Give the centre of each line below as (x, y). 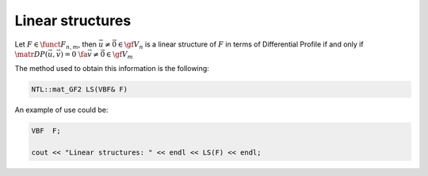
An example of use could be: (61, 110)
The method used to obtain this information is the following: (112, 68)
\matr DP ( (31, 54)
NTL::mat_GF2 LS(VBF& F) (80, 89)
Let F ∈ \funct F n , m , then (56, 45)
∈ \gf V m (120, 55)
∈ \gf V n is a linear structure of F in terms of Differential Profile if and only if (241, 45)
